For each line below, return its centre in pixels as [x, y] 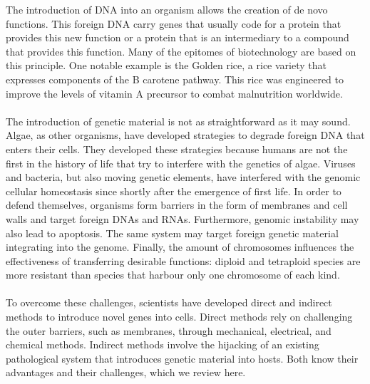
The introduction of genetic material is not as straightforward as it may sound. [178, 121]
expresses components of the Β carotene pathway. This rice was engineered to [175, 79]
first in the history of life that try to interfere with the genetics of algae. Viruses [181, 163]
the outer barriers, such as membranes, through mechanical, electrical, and [169, 330]
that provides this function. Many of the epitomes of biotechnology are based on [181, 51]
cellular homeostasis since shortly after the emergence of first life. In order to [174, 191]
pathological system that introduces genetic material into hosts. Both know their [182, 358]
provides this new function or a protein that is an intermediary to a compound [178, 37]
